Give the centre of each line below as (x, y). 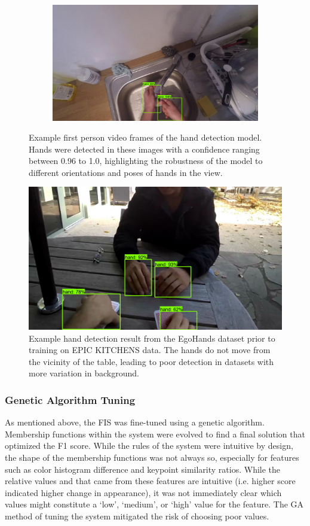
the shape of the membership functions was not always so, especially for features (152, 457)
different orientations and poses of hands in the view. (126, 172)
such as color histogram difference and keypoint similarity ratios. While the (143, 469)
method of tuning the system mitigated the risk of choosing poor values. (137, 516)
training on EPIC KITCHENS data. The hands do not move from (150, 350)
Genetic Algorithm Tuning (70, 399)
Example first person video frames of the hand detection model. (145, 137)
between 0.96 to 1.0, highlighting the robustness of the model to (146, 161)
